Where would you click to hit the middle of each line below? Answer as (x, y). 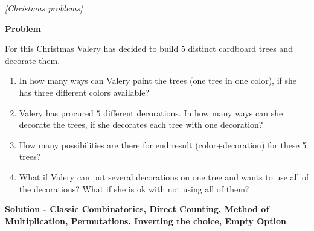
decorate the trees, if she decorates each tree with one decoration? (141, 125)
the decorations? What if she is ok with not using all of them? (134, 188)
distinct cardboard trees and (240, 49)
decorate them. (33, 60)
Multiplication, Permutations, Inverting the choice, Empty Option (146, 220)
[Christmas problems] (44, 8)
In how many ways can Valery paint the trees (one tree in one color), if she (158, 81)
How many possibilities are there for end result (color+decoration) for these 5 (163, 144)
